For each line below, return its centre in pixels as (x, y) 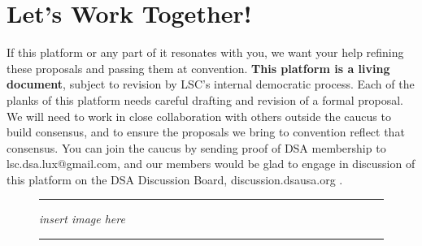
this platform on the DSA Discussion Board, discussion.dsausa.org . (175, 179)
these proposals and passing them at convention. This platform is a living (198, 68)
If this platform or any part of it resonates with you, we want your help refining (205, 52)
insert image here (82, 219)
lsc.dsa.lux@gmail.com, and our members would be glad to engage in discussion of (211, 164)
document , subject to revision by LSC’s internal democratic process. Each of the (211, 84)
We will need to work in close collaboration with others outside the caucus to (199, 116)
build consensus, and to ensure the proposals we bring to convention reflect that (206, 132)
